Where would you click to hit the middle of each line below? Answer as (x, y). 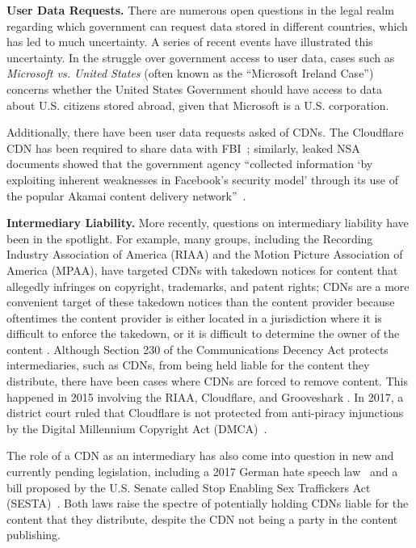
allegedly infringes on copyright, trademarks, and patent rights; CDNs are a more (208, 286)
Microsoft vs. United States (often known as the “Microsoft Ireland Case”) (190, 73)
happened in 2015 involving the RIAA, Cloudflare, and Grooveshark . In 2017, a (205, 396)
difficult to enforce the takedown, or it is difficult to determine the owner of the (203, 333)
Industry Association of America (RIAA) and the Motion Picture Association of (205, 254)
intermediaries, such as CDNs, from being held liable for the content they (188, 365)
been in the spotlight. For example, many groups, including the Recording (190, 238)
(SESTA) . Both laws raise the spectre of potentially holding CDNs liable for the (208, 503)
